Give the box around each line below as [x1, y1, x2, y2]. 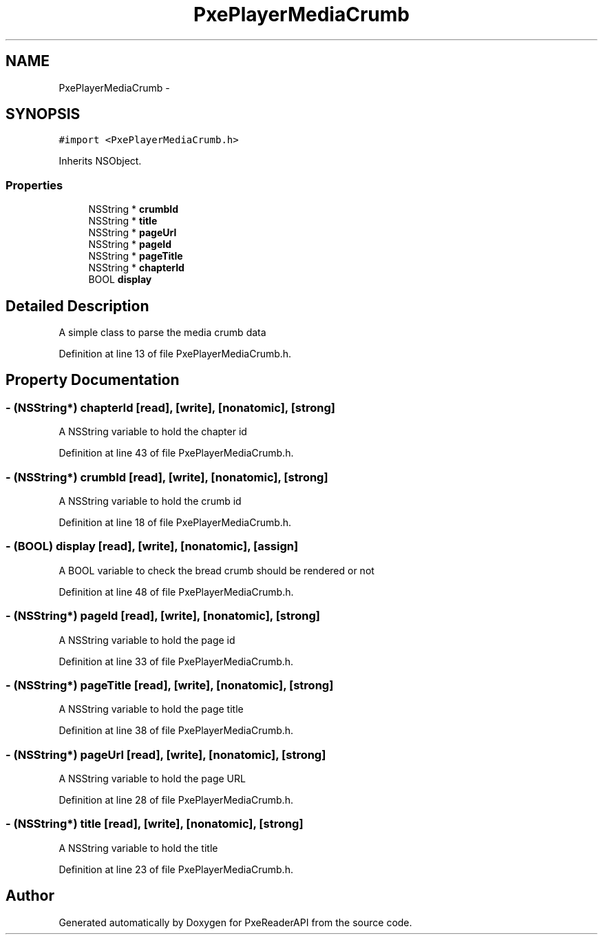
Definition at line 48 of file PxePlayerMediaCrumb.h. [59, 585, 294, 598]
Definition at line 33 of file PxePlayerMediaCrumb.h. [59, 655, 294, 667]
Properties [6, 178, 63, 192]
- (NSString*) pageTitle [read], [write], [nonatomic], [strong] [6, 678, 334, 692]
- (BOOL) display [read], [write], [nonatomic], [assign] [6, 539, 299, 554]
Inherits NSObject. [59, 155, 142, 167]
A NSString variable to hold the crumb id [59, 495, 242, 507]
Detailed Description [6, 297, 149, 315]
